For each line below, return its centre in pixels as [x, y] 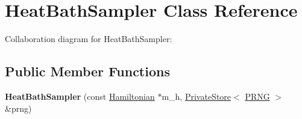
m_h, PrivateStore [197, 96]
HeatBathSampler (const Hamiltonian [80, 96]
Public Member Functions [87, 71]
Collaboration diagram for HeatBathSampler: [89, 39]
